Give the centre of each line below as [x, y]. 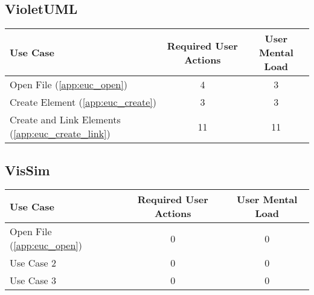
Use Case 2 [33, 263]
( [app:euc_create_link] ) [60, 134]
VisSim [27, 170]
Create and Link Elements [65, 120]
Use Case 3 [33, 280]
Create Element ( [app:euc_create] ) [83, 102]
